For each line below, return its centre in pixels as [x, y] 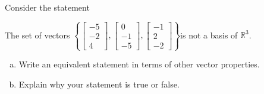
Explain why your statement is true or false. [99, 84]
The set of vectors [37, 35]
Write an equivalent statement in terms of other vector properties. [139, 64]
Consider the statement [47, 7]
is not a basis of [209, 35]
